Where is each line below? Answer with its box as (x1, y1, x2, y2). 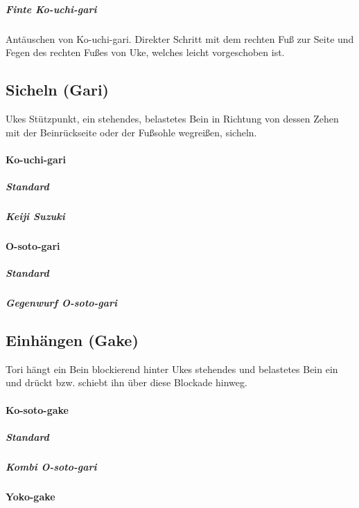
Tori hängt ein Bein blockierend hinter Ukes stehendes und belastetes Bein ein (6, 361, 338, 376)
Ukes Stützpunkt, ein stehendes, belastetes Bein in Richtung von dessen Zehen (6, 111, 339, 125)
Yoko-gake (6, 489, 55, 503)
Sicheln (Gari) (6, 79, 109, 100)
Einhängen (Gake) (6, 329, 139, 350)
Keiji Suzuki (6, 208, 65, 223)
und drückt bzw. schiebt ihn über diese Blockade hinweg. (6, 375, 247, 390)
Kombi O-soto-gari (6, 459, 97, 473)
